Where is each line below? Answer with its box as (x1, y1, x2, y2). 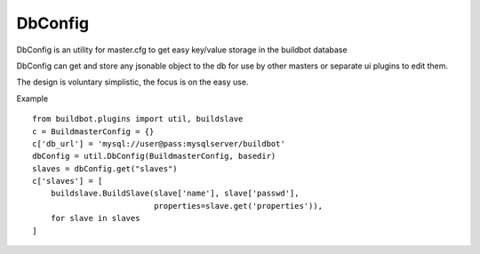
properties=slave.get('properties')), (154, 201, 324, 210)
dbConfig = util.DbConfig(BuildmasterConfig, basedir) (32, 151, 276, 162)
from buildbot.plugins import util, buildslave (32, 114, 244, 124)
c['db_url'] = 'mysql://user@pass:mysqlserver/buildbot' (32, 139, 286, 148)
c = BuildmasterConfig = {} (32, 126, 155, 137)
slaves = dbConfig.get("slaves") (32, 163, 178, 173)
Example (16, 93, 49, 104)
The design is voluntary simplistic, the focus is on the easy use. (16, 76, 249, 88)
